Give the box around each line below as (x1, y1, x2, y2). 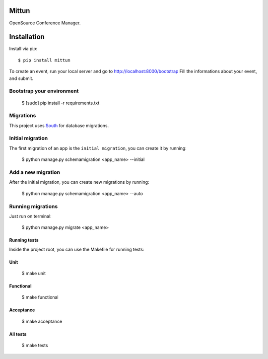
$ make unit (21, 271, 46, 277)
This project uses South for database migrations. (9, 122, 109, 129)
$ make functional (21, 294, 59, 300)
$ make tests (21, 343, 48, 349)
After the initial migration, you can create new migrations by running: (9, 179, 149, 185)
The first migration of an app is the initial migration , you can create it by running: (9, 145, 187, 151)
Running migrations (9, 203, 58, 210)
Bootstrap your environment (9, 87, 79, 94)
